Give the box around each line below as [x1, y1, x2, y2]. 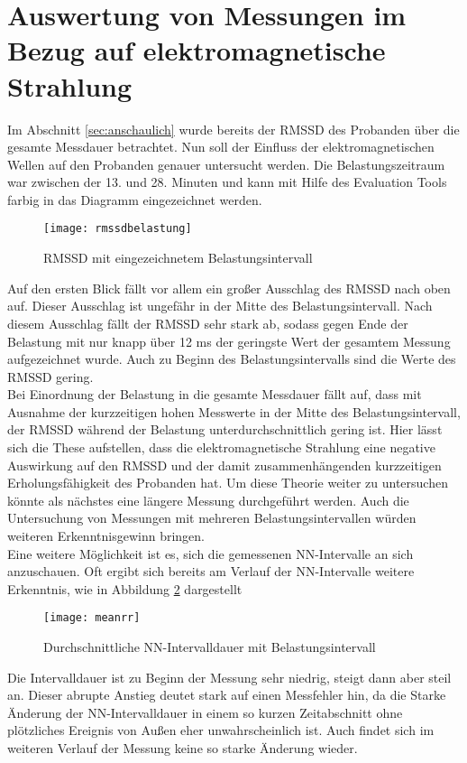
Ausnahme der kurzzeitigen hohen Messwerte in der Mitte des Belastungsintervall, [7, 402, 461, 421]
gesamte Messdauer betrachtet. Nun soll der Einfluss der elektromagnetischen [7, 137, 435, 156]
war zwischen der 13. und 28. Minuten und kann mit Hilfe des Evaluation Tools [7, 172, 447, 191]
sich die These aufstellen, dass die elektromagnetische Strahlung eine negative [7, 438, 435, 457]
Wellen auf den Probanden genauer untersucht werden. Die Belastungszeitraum [7, 154, 445, 173]
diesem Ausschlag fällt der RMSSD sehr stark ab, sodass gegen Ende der [7, 313, 408, 332]
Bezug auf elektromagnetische [7, 32, 386, 69]
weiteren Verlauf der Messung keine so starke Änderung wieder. [7, 739, 358, 758]
